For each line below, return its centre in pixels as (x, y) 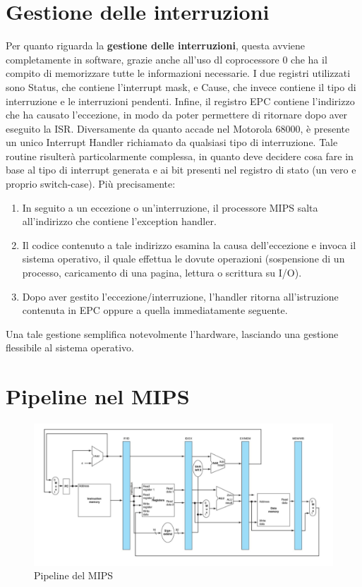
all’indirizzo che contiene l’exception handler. (119, 221)
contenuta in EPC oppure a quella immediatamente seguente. (155, 310)
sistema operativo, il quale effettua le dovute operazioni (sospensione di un (183, 259)
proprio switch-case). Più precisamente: (91, 184)
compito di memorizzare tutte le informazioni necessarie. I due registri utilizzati (178, 73)
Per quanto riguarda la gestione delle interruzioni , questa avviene (156, 46)
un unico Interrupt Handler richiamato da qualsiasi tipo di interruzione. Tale (172, 142)
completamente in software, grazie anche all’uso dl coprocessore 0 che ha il (167, 59)
